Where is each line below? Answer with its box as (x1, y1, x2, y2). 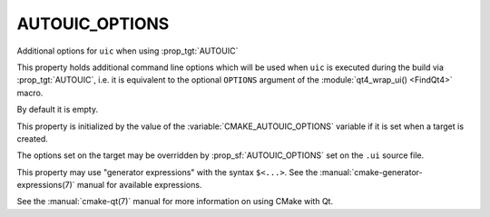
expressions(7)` (16, 180, 76, 191)
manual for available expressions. (77, 180, 202, 191)
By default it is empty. (16, 104, 99, 115)
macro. (16, 87, 44, 98)
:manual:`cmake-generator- (319, 166, 423, 177)
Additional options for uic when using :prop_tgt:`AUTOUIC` (16, 45, 239, 56)
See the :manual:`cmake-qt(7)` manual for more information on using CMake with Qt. (16, 196, 334, 207)
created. (16, 133, 49, 144)
